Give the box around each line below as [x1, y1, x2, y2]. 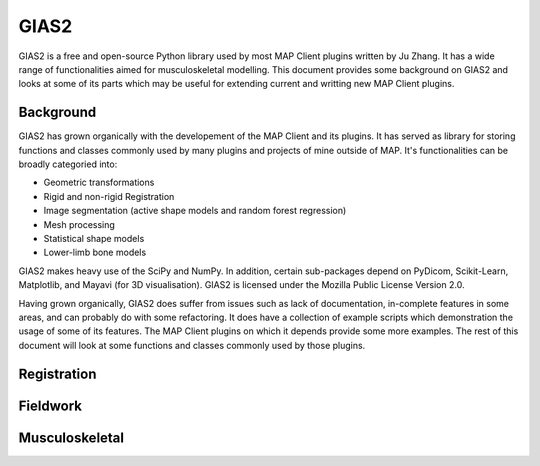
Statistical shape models [43, 232, 145, 244]
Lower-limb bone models [43, 246, 147, 259]
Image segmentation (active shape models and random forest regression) [43, 205, 347, 217]
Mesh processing [43, 218, 115, 230]
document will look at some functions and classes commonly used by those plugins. [18, 339, 366, 351]
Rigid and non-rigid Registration [43, 190, 175, 202]
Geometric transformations [43, 176, 155, 189]
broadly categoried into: [18, 158, 118, 170]
